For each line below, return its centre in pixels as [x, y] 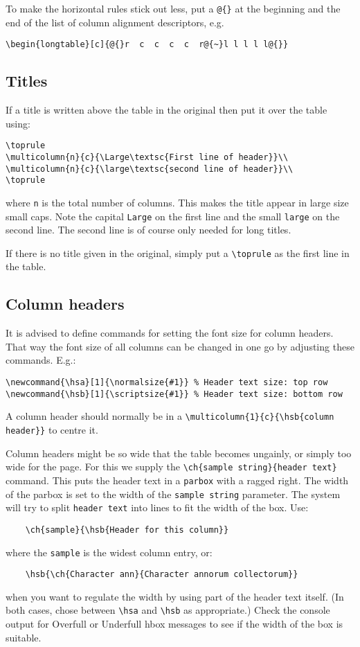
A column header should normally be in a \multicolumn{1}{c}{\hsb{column [170, 416]
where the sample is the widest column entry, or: [109, 552]
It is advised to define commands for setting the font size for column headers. [170, 333]
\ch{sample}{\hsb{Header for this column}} [127, 530]
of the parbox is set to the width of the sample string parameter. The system [173, 494]
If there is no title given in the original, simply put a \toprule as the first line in [178, 252]
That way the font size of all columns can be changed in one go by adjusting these [180, 346]
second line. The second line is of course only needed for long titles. [148, 230]
